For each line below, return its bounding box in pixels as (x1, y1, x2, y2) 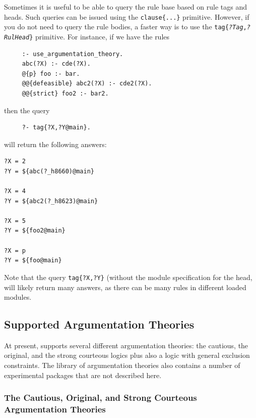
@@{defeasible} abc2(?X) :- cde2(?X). (22, 80, 152, 87)
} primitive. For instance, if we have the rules (29, 31, 170, 41)
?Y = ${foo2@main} (4, 227, 66, 235)
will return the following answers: (4, 138, 107, 149)
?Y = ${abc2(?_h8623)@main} (4, 197, 98, 205)
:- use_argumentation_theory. (22, 50, 123, 58)
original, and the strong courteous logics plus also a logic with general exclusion (4, 350, 250, 360)
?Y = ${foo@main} (4, 257, 62, 264)
